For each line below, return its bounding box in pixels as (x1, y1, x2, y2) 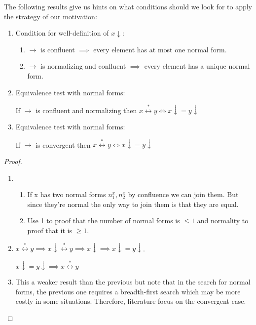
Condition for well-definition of (15, 28, 109, 38)
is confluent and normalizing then (36, 105, 137, 115)
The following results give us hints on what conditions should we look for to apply (4, 1, 253, 11)
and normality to (197, 215, 249, 226)
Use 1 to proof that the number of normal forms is (27, 215, 180, 226)
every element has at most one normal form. (93, 44, 227, 54)
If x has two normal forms (27, 189, 106, 200)
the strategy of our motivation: (4, 11, 97, 21)
